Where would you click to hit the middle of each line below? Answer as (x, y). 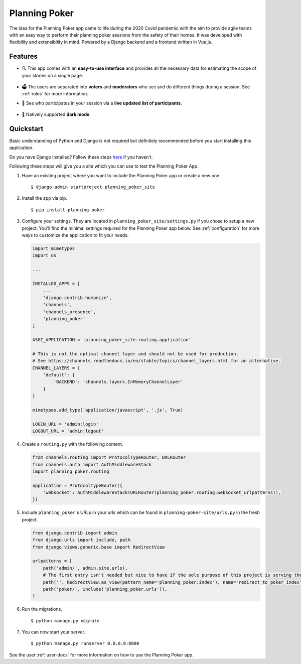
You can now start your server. (53, 632)
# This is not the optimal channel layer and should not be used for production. (136, 354)
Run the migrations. (42, 609)
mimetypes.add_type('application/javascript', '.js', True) (108, 410)
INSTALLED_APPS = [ (56, 283)
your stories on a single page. (52, 75)
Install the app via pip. (45, 198)
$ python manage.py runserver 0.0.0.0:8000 (85, 643)
